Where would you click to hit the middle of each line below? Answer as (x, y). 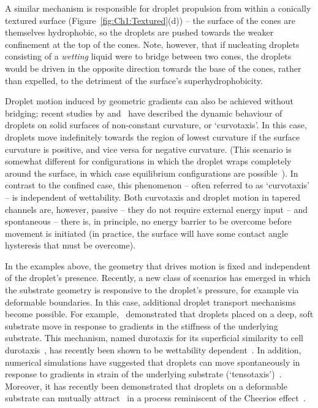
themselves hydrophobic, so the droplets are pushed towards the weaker (139, 32)
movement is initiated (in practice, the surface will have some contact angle (146, 233)
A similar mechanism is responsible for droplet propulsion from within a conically (158, 8)
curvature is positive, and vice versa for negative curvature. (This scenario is (148, 149)
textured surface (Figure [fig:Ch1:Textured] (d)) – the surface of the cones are (150, 20)
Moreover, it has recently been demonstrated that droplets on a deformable (146, 386)
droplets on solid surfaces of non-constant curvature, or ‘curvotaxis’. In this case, (156, 125)
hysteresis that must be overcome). (70, 245)
